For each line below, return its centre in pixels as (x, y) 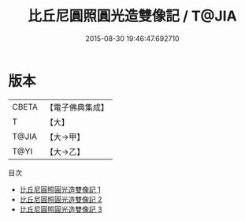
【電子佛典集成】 (77, 107)
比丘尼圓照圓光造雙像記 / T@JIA (132, 16)
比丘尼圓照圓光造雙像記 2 (61, 199)
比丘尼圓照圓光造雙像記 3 (61, 209)
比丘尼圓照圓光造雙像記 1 (60, 189)
